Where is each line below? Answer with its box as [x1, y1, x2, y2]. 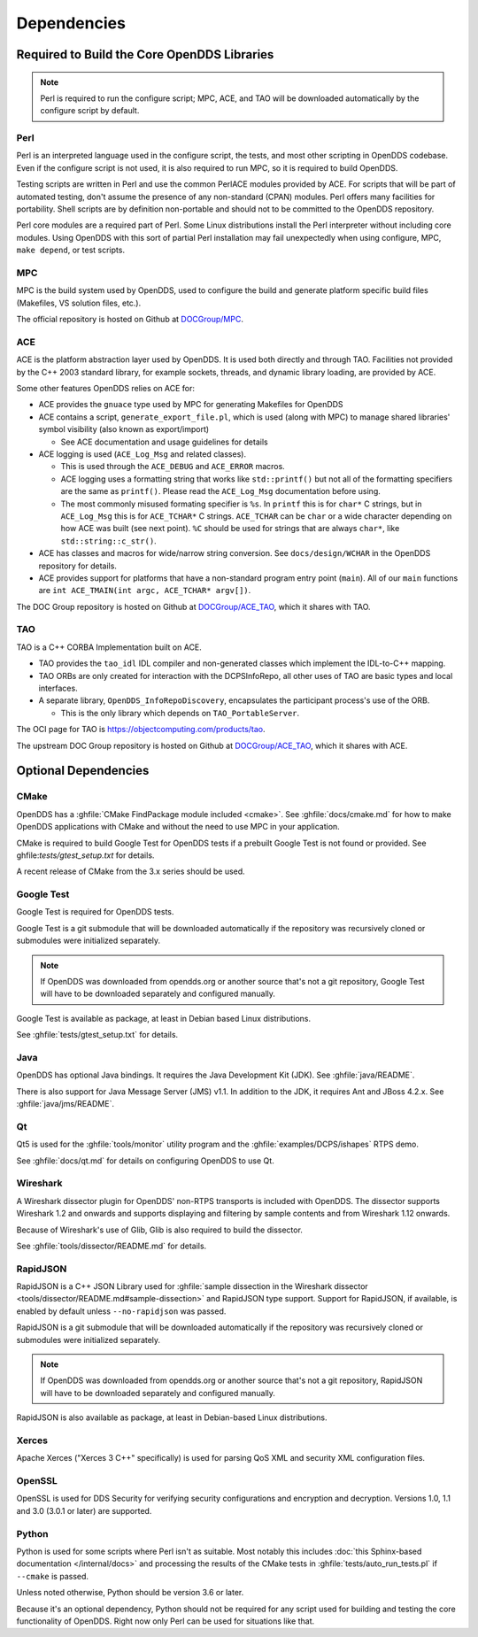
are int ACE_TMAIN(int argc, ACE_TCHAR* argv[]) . [38, 585, 251, 596]
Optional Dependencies [16, 763, 150, 778]
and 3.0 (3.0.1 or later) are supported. [16, 1505, 152, 1516]
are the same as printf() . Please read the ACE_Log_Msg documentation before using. [60, 486, 381, 497]
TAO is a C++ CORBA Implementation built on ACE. [16, 642, 203, 652]
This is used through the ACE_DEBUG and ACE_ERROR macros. [60, 461, 285, 472]
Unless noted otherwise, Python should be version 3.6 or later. [16, 1587, 244, 1598]
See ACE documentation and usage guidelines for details [60, 436, 269, 447]
